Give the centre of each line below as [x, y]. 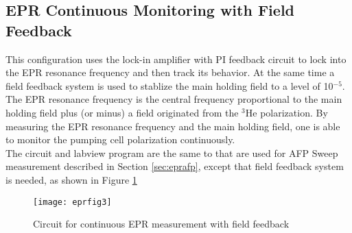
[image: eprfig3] [72, 202]
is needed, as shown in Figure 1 [71, 179]
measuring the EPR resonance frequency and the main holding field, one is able [173, 126]
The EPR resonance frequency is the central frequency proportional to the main [174, 99]
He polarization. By [286, 112]
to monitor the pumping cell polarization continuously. [120, 139]
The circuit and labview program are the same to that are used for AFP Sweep [172, 152]
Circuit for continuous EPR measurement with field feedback [161, 224]
